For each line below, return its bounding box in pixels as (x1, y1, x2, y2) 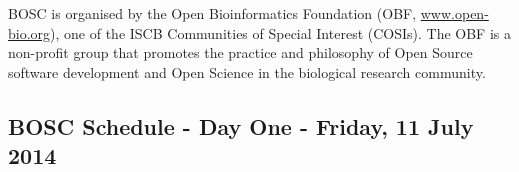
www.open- (420, 3, 489, 23)
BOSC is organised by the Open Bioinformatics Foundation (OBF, (8, 3, 417, 23)
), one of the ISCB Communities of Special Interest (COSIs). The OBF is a (50, 22, 511, 43)
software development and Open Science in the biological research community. (8, 61, 486, 82)
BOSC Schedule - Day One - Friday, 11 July (8, 110, 474, 141)
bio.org (8, 22, 51, 43)
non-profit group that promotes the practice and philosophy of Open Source (8, 42, 473, 63)
